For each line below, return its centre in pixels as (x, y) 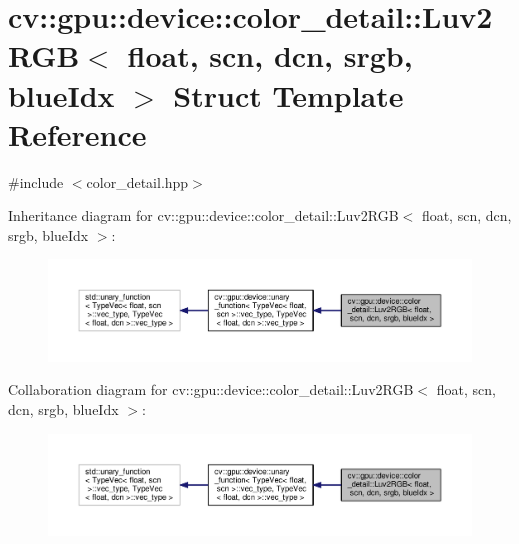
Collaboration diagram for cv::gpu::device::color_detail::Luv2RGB (211, 389)
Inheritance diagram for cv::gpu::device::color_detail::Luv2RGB (203, 215)
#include (36, 181)
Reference (77, 133)
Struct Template (288, 94)
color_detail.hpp (137, 181)
